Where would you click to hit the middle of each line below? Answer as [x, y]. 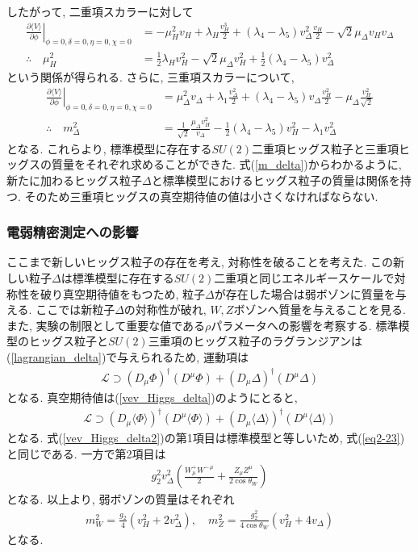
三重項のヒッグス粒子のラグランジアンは [255, 341]
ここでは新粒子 [75, 309]
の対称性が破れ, [165, 309]
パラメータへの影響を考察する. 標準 [305, 325]
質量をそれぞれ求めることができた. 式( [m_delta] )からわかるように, [226, 164]
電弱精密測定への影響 [73, 232]
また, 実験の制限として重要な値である [106, 325]
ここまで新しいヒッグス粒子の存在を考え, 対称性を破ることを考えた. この [200, 262]
